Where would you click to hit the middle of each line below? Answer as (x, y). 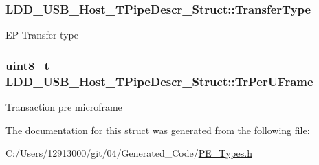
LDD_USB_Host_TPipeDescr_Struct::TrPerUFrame (159, 81)
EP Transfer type (42, 35)
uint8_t (27, 65)
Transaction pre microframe (64, 106)
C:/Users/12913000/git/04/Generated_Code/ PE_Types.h (129, 153)
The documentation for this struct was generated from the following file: (158, 130)
